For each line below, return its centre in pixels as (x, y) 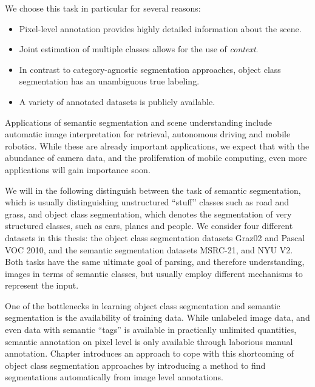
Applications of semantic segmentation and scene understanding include (138, 122)
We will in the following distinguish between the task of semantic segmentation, (153, 190)
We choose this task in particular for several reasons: (103, 8)
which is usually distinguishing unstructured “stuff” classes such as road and (147, 202)
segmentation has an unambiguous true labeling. (109, 81)
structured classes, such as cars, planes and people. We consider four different (149, 226)
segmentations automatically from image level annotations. (114, 377)
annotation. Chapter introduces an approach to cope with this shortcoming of (150, 353)
